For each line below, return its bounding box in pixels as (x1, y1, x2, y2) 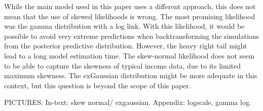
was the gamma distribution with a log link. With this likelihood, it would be (4, 21, 245, 31)
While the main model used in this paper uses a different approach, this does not (4, 1, 256, 11)
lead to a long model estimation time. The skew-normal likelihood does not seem (4, 50, 255, 61)
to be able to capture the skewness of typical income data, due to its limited (4, 60, 241, 71)
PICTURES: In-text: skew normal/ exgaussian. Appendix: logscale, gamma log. (4, 97, 251, 107)
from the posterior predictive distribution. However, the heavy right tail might (4, 40, 247, 51)
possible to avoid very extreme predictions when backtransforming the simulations (4, 30, 259, 41)
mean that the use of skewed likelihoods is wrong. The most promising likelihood (4, 11, 255, 21)
